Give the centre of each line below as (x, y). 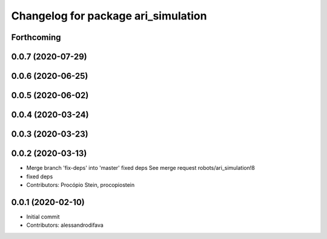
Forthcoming (36, 37)
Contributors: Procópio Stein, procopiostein (81, 184)
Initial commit (43, 217)
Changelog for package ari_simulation (109, 16)
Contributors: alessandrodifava (65, 225)
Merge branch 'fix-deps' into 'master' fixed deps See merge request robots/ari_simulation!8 (141, 168)
